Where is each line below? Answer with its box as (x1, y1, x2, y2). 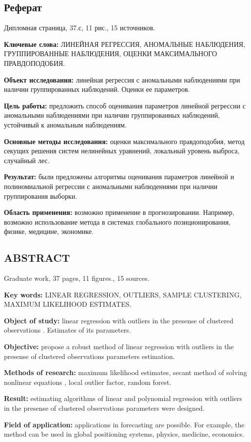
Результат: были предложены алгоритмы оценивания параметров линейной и (4, 171, 234, 182)
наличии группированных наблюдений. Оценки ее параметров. (4, 84, 190, 94)
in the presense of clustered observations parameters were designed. (4, 403, 205, 413)
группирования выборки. (4, 190, 77, 201)
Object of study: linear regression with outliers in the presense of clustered (4, 315, 233, 325)
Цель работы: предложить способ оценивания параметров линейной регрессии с (4, 100, 246, 110)
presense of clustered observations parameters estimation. (4, 351, 175, 361)
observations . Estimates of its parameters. (4, 325, 131, 335)
